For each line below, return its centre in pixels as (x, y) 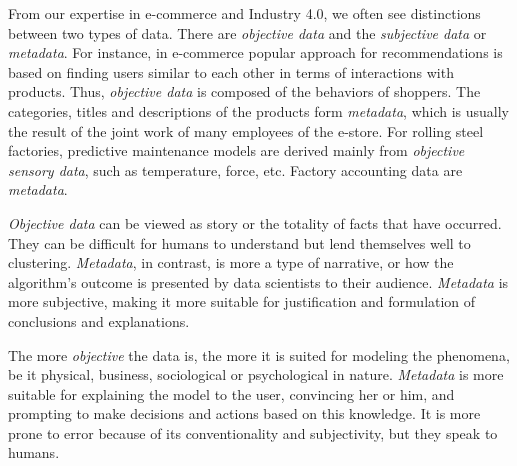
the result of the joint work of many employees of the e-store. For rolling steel (246, 130)
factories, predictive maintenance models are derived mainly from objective (236, 150)
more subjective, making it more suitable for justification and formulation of (242, 301)
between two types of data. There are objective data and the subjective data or (247, 32)
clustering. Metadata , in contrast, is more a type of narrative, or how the (231, 262)
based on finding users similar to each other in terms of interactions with (231, 71)
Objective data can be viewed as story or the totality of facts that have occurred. (255, 222)
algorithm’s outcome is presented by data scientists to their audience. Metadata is (258, 281)
